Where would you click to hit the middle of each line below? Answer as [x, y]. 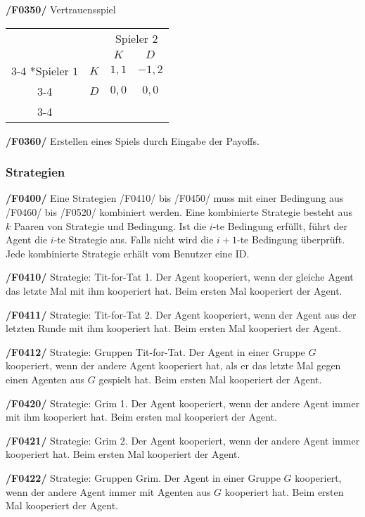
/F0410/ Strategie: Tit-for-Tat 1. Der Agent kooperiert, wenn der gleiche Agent [180, 277]
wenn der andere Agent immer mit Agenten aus [108, 491]
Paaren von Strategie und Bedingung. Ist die [110, 225]
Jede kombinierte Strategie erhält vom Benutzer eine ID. [128, 253]
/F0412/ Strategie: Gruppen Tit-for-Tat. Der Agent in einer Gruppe [155, 351]
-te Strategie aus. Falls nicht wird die [134, 240]
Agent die [27, 240]
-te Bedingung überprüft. [291, 240]
